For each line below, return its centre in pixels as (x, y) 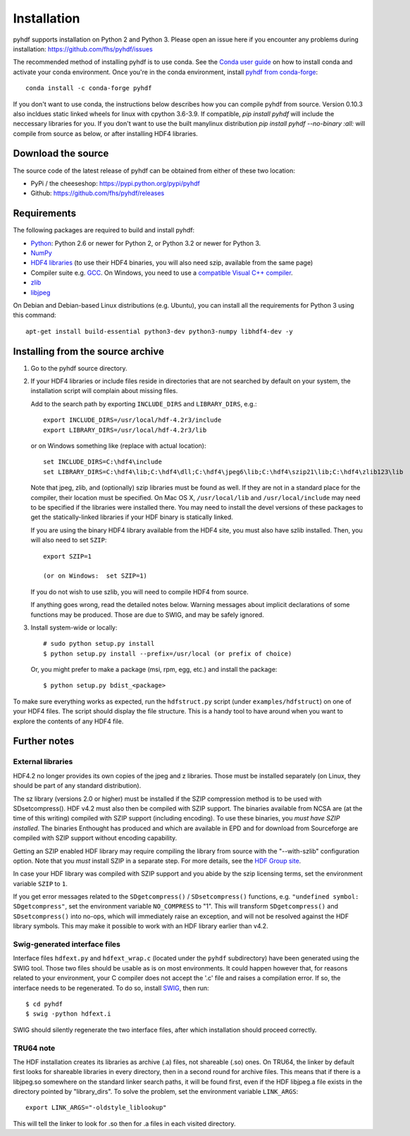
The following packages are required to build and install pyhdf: (104, 230)
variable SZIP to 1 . (41, 883)
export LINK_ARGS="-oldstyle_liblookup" (96, 1108)
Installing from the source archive (89, 351)
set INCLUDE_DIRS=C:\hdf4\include (103, 462)
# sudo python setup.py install (99, 644)
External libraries (43, 762)
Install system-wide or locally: (74, 628)
